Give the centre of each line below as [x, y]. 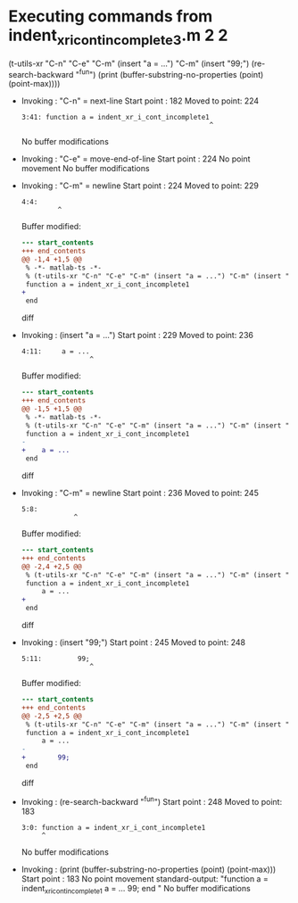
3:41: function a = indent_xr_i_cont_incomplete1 [116, 118]
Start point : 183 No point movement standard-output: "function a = [145, 878]
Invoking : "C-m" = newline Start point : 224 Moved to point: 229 [140, 186]
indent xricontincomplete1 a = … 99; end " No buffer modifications [136, 889]
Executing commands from [111, 17]
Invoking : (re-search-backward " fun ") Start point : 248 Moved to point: [152, 800]
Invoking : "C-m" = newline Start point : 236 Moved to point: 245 [140, 493]
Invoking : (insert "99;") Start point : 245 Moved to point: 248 [133, 642]
